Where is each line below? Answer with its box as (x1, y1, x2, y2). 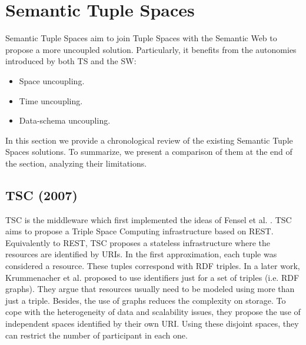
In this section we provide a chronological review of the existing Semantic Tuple (5, 134, 293, 146)
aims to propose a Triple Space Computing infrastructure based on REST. (5, 225, 274, 237)
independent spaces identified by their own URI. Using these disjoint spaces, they (5, 317, 299, 330)
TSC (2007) (5, 185, 78, 204)
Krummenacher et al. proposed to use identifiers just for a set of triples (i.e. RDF (5, 271, 300, 283)
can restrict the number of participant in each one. (5, 329, 188, 341)
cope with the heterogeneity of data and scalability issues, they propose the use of (5, 306, 301, 318)
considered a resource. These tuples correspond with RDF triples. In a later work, (5, 260, 300, 272)
